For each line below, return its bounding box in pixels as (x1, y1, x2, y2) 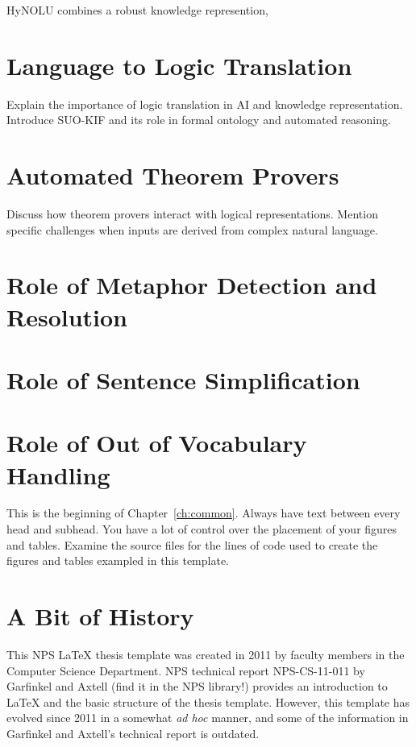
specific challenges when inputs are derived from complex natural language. (6, 221, 378, 238)
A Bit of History (6, 600, 194, 633)
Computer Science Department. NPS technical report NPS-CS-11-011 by (6, 662, 365, 679)
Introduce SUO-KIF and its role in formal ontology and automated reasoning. (6, 111, 391, 128)
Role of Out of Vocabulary (6, 426, 307, 459)
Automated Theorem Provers (6, 159, 339, 192)
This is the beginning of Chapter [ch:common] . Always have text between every (6, 504, 401, 521)
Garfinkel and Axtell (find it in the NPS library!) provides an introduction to (6, 678, 388, 695)
